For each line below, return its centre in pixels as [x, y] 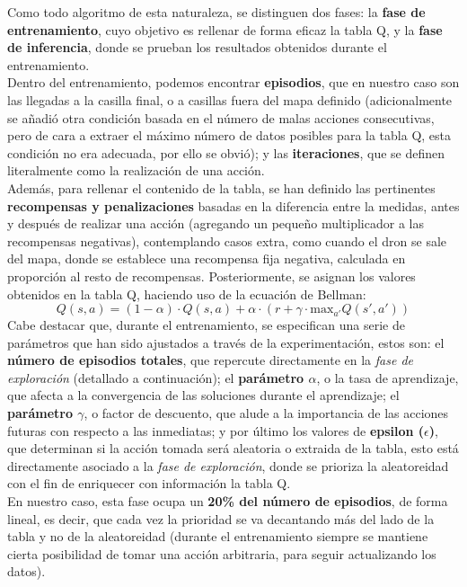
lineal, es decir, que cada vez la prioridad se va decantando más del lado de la [221, 518]
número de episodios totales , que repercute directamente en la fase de [210, 360]
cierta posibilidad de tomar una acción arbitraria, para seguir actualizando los [222, 553]
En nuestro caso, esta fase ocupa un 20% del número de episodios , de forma [228, 501]
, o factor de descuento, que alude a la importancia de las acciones [266, 413]
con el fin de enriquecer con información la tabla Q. [149, 483]
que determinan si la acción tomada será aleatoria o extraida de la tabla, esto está [233, 448]
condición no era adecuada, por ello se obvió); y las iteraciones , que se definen [226, 152]
